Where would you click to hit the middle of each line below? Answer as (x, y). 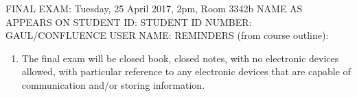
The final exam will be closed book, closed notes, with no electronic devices (180, 58)
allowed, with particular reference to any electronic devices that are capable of (186, 71)
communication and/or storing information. (113, 84)
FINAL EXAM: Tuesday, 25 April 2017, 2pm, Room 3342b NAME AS (154, 8)
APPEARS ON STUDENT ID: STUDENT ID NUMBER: (129, 22)
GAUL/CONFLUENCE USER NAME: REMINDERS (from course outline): (167, 35)
